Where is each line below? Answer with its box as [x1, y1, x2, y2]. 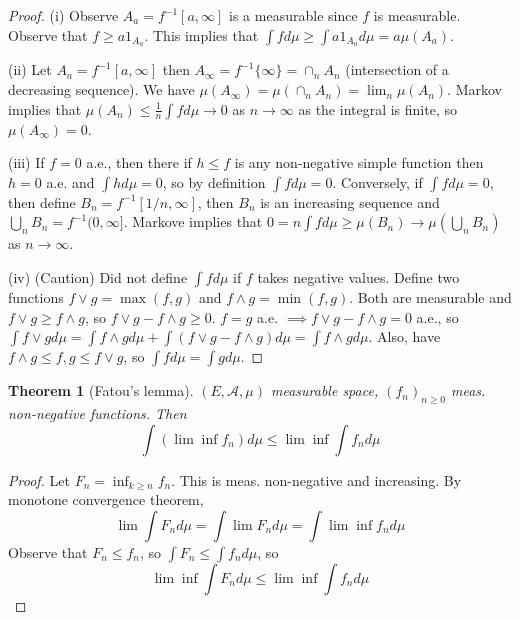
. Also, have [368, 326, 441, 347]
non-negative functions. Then [8, 403, 187, 423]
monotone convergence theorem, [8, 489, 204, 510]
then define [8, 191, 76, 212]
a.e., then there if [86, 152, 192, 173]
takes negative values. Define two [257, 267, 460, 288]
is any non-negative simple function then [234, 152, 484, 173]
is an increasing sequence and [260, 191, 440, 212]
